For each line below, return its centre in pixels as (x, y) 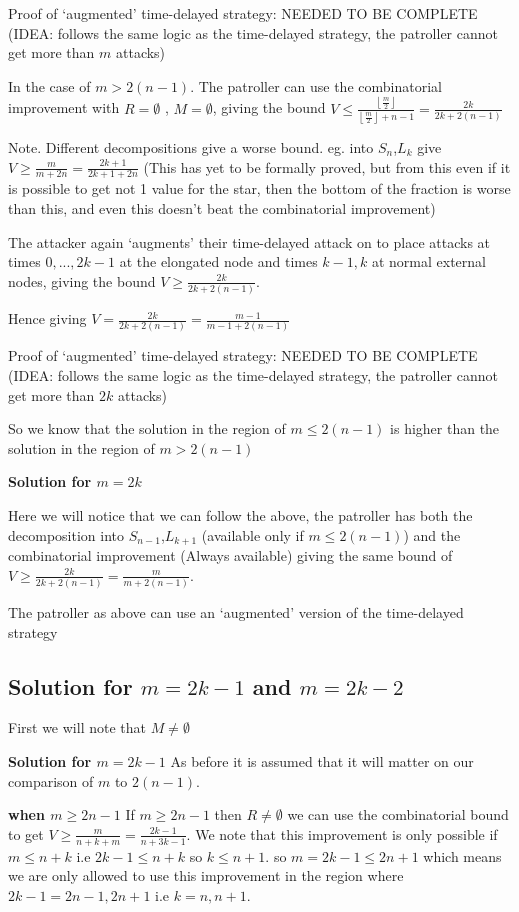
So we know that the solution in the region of (147, 428)
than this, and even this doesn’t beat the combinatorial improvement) (222, 208)
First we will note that (77, 727)
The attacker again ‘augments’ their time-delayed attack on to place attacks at (249, 241)
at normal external (429, 261)
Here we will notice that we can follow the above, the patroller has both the (240, 514)
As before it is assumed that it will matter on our (322, 760)
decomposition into (66, 534)
